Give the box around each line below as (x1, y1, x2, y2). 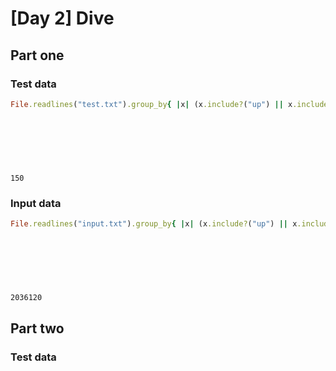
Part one (10, 47, 65, 64)
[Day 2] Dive (10, 7, 115, 30)
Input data (10, 196, 62, 210)
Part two (10, 320, 65, 337)
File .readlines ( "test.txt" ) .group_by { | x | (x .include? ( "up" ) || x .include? (10, 99, 333, 109)
